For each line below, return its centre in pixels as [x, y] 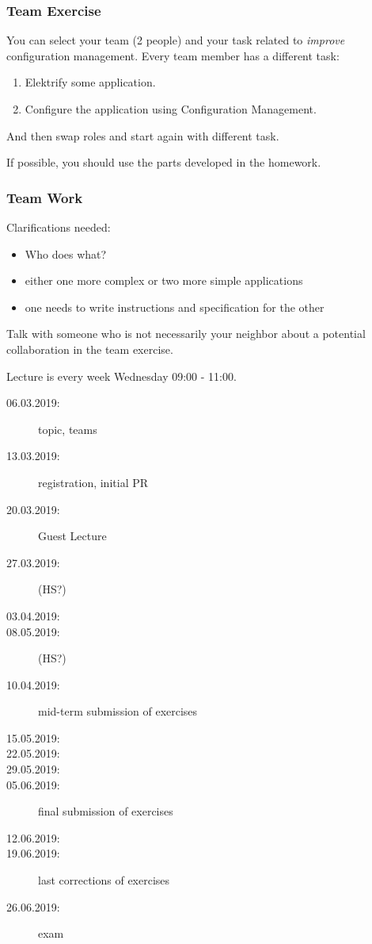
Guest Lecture [72, 536]
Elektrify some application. [90, 82]
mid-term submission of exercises [118, 711]
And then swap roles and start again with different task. [143, 135]
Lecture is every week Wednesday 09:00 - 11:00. [121, 376]
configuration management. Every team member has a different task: [173, 55]
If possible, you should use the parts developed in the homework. [164, 162]
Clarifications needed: [59, 227]
